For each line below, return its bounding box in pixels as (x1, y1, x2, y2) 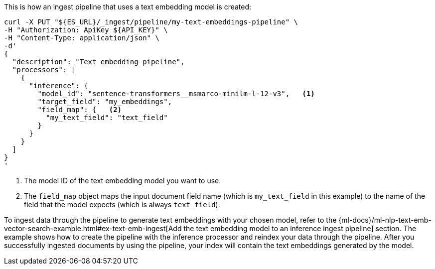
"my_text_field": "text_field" (46, 114, 168, 122)
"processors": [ (12, 66, 76, 74)
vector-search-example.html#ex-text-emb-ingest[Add (4, 224, 182, 233)
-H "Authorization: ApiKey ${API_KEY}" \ (4, 26, 168, 34)
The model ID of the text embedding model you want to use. (24, 176, 221, 185)
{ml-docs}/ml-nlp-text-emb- (338, 216, 432, 224)
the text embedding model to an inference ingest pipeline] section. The (183, 224, 417, 233)
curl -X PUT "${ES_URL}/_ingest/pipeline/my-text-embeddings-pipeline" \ (4, 18, 298, 26)
